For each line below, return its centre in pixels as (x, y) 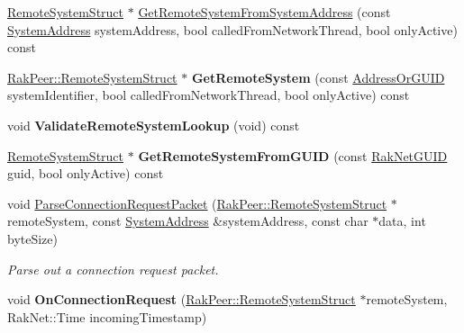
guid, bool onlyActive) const (86, 173)
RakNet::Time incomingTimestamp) (107, 316)
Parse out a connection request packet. (113, 269)
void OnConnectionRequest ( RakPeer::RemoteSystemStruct (182, 299)
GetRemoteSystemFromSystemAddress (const (264, 12)
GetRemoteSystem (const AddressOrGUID (318, 77)
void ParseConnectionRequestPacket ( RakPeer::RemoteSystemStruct (197, 203)
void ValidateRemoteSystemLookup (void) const (154, 125)
